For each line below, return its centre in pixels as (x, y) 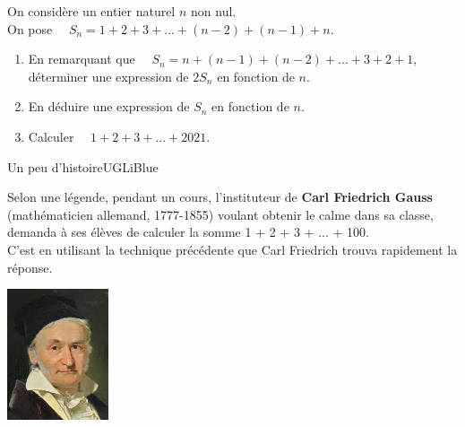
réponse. (30, 267)
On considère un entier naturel (91, 11)
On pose (30, 28)
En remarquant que (82, 59)
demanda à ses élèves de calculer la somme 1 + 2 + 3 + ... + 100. (188, 232)
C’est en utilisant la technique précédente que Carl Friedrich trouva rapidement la (232, 249)
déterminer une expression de (108, 76)
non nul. (214, 11)
